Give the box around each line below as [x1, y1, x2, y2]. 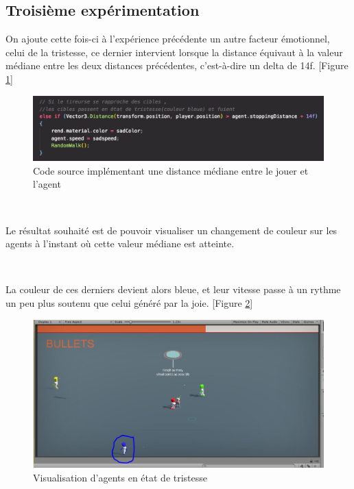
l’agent [33, 177, 61, 191]
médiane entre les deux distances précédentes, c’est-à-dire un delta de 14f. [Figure [5, 58, 349, 73]
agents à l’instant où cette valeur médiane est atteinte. [5, 236, 235, 251]
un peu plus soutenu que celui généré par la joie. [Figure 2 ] [5, 295, 253, 310]
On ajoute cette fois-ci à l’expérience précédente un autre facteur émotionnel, [5, 32, 330, 46]
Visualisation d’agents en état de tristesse [33, 470, 208, 484]
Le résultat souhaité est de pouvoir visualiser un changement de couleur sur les [5, 223, 338, 237]
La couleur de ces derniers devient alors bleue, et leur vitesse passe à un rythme [5, 282, 341, 297]
